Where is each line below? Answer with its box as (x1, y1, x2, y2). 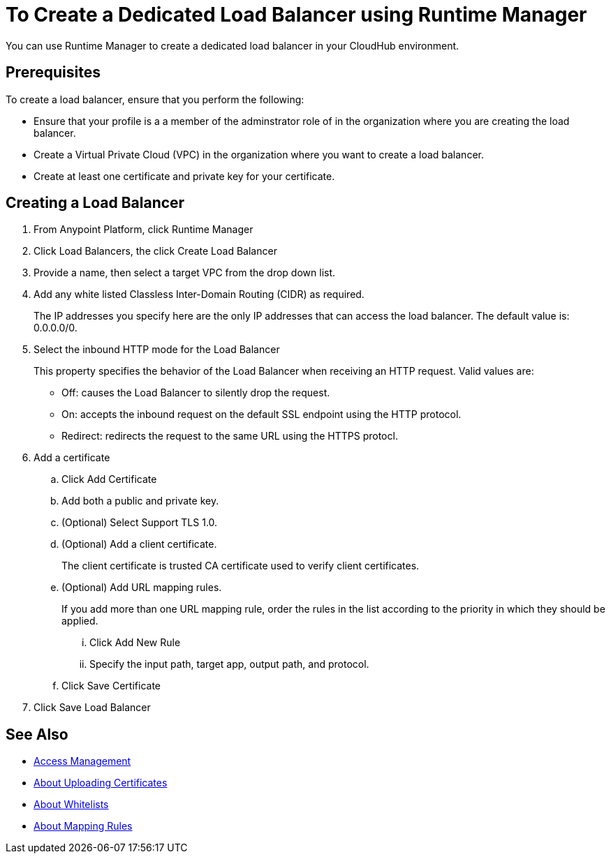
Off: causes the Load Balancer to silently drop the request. (61, 387, 330, 399)
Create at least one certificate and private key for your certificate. (34, 170, 335, 182)
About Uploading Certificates (34, 777, 168, 789)
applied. (61, 615, 98, 627)
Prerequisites (6, 64, 101, 82)
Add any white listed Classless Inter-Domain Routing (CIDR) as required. (34, 288, 365, 301)
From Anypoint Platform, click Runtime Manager (34, 223, 253, 236)
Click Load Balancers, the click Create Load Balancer (34, 245, 277, 257)
